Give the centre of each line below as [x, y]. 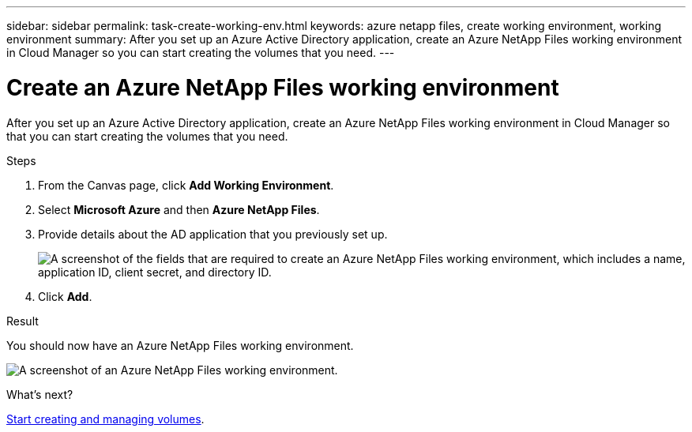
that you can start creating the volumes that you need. [147, 136]
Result [23, 321]
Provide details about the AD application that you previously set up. [213, 234]
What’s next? [40, 394]
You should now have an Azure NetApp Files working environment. [180, 345]
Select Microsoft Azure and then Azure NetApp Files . [179, 209]
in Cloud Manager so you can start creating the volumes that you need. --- [201, 53]
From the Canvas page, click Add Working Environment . [186, 185]
